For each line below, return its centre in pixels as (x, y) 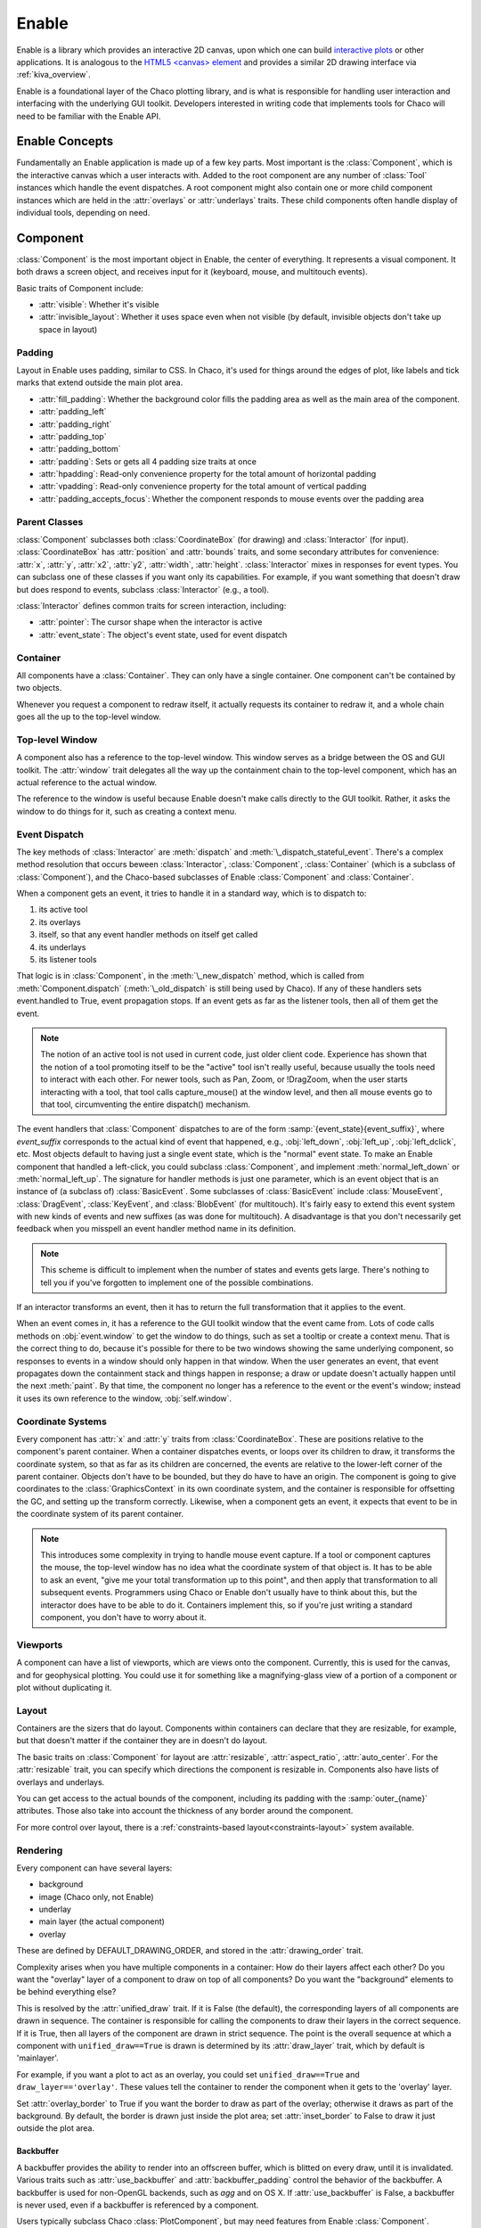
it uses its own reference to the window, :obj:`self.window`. (124, 1398)
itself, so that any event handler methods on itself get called (148, 935)
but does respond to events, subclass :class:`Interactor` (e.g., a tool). (143, 589)
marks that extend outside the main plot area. (100, 382)
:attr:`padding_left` (73, 412)
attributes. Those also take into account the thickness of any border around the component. (185, 1811)
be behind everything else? (66, 1992)
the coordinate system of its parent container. (100, 1514)
